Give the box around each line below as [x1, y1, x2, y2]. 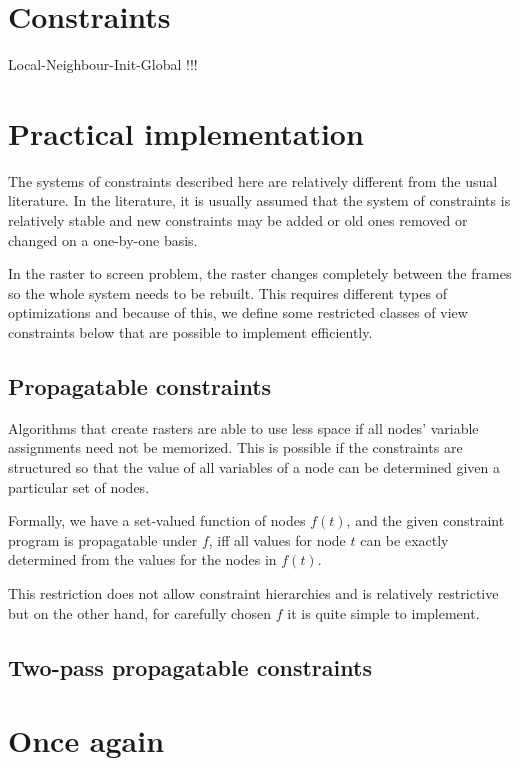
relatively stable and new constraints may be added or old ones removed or [8, 210, 468, 231]
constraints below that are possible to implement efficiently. [8, 322, 373, 342]
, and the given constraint [346, 510, 505, 531]
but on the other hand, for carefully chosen [8, 602, 272, 623]
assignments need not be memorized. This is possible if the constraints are [8, 437, 463, 458]
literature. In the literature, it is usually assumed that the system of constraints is [8, 190, 511, 211]
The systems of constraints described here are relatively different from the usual [8, 170, 498, 191]
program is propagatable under [8, 529, 198, 550]
